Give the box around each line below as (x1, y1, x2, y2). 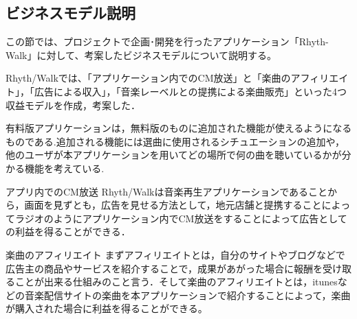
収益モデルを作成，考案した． (6, 97, 140, 112)
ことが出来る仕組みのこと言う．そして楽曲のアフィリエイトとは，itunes (14, 274, 338, 289)
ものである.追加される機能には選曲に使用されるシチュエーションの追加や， (6, 134, 345, 148)
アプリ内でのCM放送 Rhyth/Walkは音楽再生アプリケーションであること (6, 184, 328, 198)
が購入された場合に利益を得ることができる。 (6, 301, 208, 316)
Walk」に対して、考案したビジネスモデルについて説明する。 (6, 47, 277, 62)
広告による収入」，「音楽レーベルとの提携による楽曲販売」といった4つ (34, 84, 347, 98)
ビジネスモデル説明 (6, 2, 136, 23)
